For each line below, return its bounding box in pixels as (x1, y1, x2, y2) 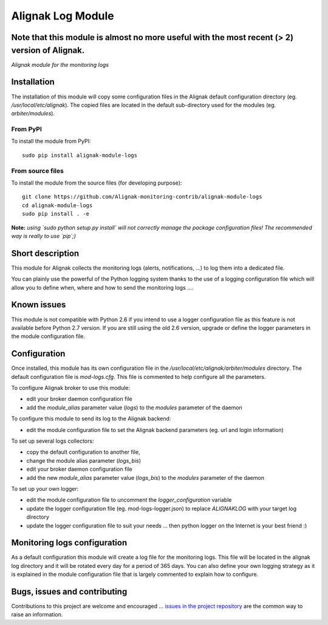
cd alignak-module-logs (22, 202, 93, 209)
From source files (11, 166, 64, 175)
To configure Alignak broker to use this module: (11, 384, 131, 392)
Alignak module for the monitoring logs (11, 61, 109, 68)
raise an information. (11, 611, 63, 618)
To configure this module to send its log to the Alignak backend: (11, 415, 171, 422)
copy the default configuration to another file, (26, 448, 140, 456)
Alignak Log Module (11, 9, 115, 22)
